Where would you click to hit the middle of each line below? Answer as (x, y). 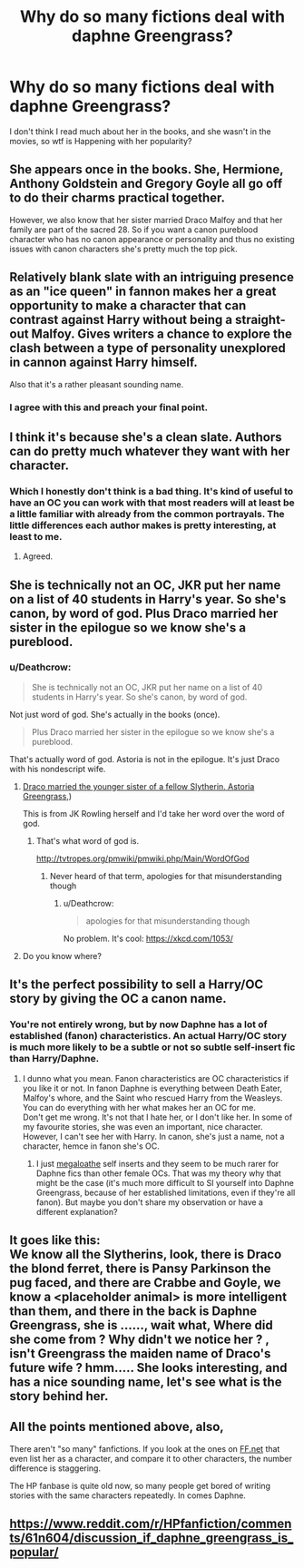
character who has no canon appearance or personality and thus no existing (152, 239)
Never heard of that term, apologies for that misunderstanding (166, 876)
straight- (260, 320)
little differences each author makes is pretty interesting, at (143, 525)
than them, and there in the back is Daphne (133, 1311)
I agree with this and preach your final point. (109, 407)
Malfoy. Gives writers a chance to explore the (162, 334)
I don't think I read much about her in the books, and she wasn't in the (140, 131)
